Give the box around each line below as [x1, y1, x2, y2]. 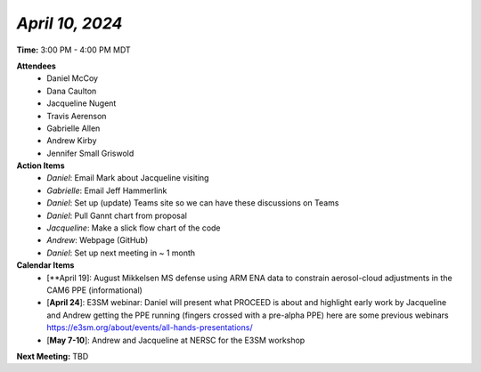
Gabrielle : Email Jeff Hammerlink [46, 185, 167, 196]
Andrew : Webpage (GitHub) [46, 235, 149, 246]
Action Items [16, 160, 65, 171]
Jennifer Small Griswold [46, 148, 135, 158]
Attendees [16, 61, 57, 71]
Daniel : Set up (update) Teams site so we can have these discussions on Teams [46, 198, 339, 208]
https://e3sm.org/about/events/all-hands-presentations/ [46, 322, 253, 333]
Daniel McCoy [46, 73, 98, 84]
